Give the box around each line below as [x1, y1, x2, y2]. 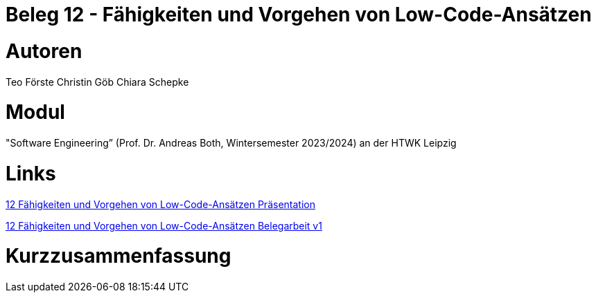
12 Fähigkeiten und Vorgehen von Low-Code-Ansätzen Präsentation [6, 198, 315, 210]
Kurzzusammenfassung [6, 244, 231, 268]
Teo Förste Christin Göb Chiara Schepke [6, 75, 189, 88]
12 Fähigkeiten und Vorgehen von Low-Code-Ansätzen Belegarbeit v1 [6, 219, 322, 232]
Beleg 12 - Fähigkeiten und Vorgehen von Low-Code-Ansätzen [6, 3, 592, 26]
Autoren [6, 39, 82, 63]
